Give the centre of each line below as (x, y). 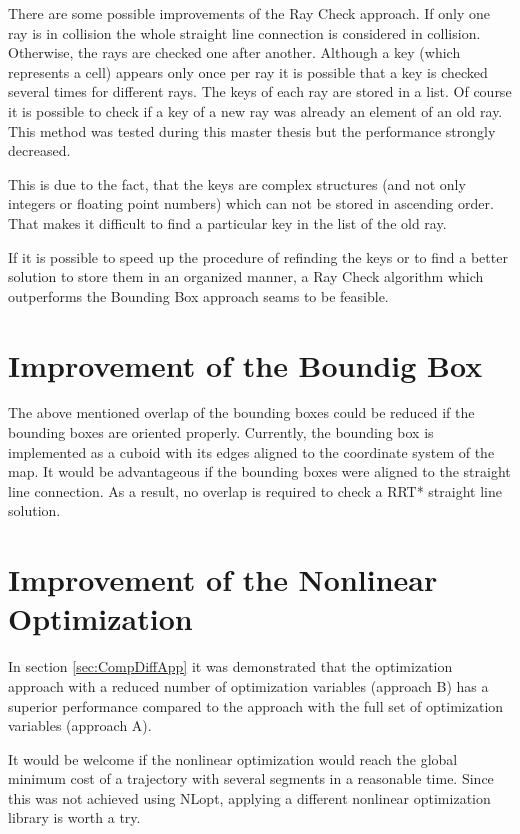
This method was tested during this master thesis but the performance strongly (252, 130)
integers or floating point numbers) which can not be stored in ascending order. (251, 203)
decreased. (39, 150)
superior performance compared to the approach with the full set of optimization (256, 705)
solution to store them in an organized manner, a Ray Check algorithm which (246, 276)
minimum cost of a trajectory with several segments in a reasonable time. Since (251, 778)
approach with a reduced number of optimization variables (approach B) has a (248, 685)
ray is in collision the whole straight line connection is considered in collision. (244, 32)
